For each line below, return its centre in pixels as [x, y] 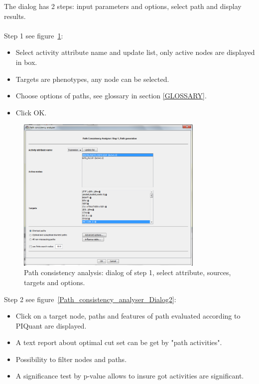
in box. [26, 62]
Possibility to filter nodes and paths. [71, 359]
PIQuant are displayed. [51, 325]
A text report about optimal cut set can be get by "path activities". [119, 342]
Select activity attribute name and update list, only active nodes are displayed [135, 52]
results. [15, 16]
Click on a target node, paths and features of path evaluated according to [128, 316]
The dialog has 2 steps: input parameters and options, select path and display [123, 6]
